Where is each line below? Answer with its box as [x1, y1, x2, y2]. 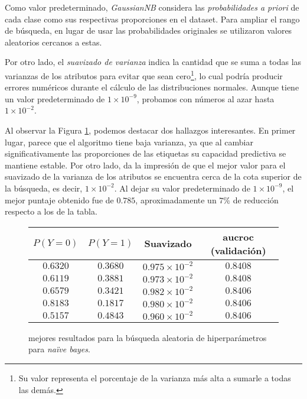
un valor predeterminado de [5, 92, 105, 105]
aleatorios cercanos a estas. [5, 35, 102, 48]
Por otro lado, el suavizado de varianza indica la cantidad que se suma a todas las [5, 56, 302, 68]
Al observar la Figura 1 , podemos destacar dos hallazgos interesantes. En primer [5, 124, 296, 136]
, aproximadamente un [135, 193, 217, 206]
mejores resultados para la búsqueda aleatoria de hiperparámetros [28, 331, 267, 343]
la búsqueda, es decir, [5, 181, 83, 194]
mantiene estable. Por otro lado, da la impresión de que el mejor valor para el [5, 158, 286, 171]
